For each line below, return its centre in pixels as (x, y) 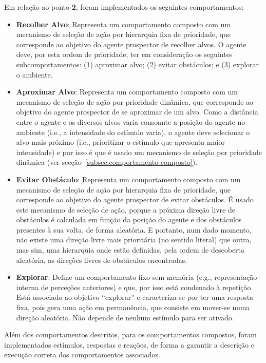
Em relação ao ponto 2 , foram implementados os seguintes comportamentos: (124, 7)
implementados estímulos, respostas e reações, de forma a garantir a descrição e (129, 344)
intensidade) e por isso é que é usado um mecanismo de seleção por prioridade (139, 152)
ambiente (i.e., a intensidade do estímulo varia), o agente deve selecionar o (133, 132)
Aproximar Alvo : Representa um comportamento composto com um (127, 92)
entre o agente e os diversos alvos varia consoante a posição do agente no (131, 121)
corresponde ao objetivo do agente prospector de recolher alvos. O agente (131, 44)
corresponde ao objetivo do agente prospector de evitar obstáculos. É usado (135, 199)
